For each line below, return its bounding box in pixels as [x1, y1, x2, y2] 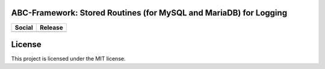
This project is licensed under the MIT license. [11, 55, 126, 62]
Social [14, 23, 33, 32]
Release [39, 23, 63, 32]
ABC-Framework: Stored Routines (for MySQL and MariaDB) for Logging [11, 8, 288, 18]
